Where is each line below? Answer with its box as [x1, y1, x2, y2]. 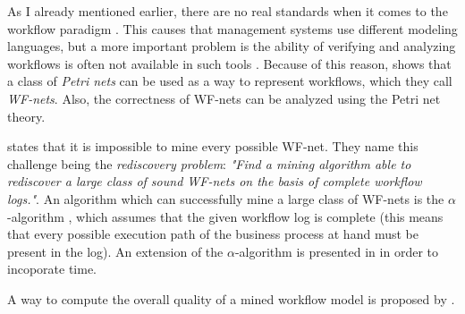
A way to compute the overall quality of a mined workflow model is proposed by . [7, 289, 455, 308]
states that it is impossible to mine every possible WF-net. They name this [7, 137, 418, 156]
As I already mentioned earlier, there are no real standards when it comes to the [7, 2, 448, 20]
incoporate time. [7, 259, 97, 278]
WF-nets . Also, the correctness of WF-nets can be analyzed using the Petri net [7, 89, 441, 107]
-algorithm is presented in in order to [234, 242, 438, 260]
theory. [7, 106, 46, 125]
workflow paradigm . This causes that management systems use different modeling [7, 19, 458, 38]
